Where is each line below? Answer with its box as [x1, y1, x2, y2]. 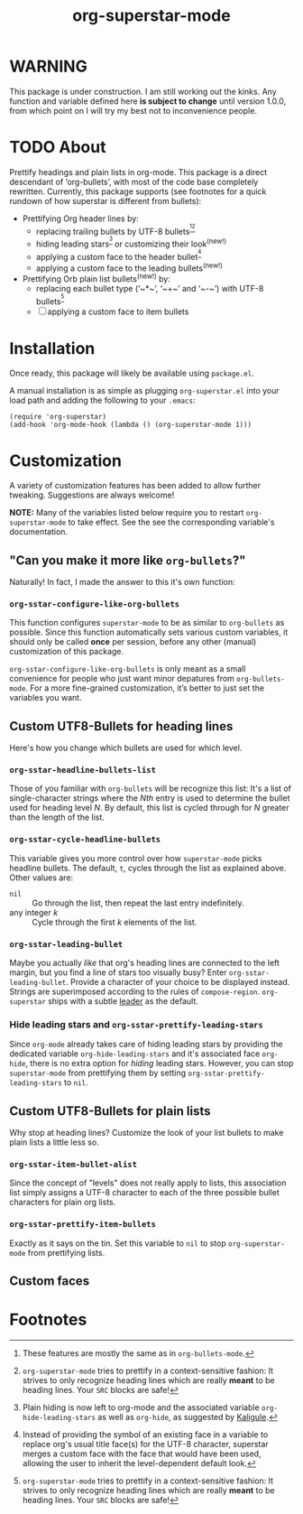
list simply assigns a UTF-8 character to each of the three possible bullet [9, 1187, 280, 1198]
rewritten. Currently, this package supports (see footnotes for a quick [9, 186, 267, 197]
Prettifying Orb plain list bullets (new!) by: [22, 272, 171, 284]
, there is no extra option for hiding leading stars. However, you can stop [25, 1058, 294, 1069]
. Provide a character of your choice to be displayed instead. [66, 977, 290, 988]
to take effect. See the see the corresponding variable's [68, 516, 275, 528]
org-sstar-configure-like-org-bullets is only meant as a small [9, 664, 246, 674]
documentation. [9, 526, 69, 537]
